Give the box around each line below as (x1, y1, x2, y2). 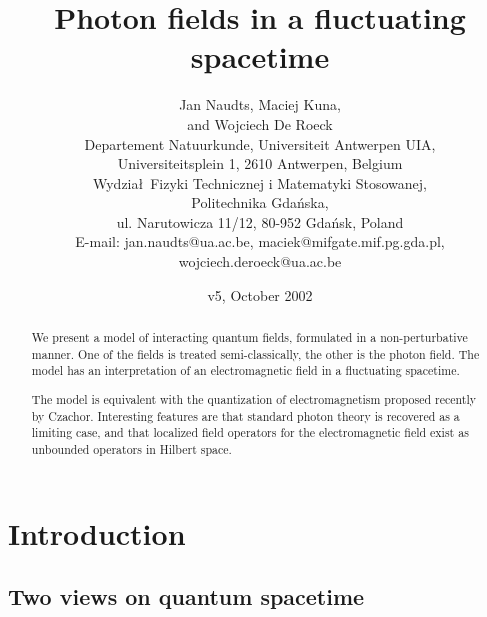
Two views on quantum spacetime (8, 581, 365, 612)
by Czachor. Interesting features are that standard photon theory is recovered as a (31, 407, 460, 424)
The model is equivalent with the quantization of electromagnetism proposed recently (31, 390, 476, 407)
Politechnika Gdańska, (191, 192, 329, 213)
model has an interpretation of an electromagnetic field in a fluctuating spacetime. (31, 362, 460, 379)
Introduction (8, 512, 186, 553)
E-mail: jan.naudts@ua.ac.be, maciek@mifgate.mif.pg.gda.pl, (75, 231, 445, 252)
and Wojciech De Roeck (187, 113, 333, 134)
